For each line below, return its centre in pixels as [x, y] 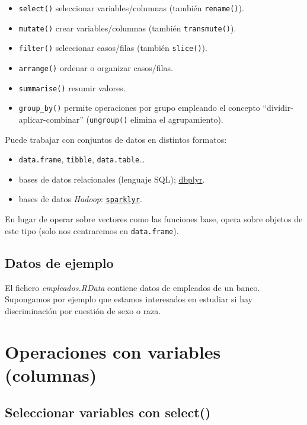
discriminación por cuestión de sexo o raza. [83, 310]
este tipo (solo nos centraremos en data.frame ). [92, 230]
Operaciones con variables [113, 351]
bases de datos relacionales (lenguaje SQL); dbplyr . [112, 179]
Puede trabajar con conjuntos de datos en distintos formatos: [116, 139]
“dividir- [278, 108]
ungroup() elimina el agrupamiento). [156, 119]
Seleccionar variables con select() [108, 412]
